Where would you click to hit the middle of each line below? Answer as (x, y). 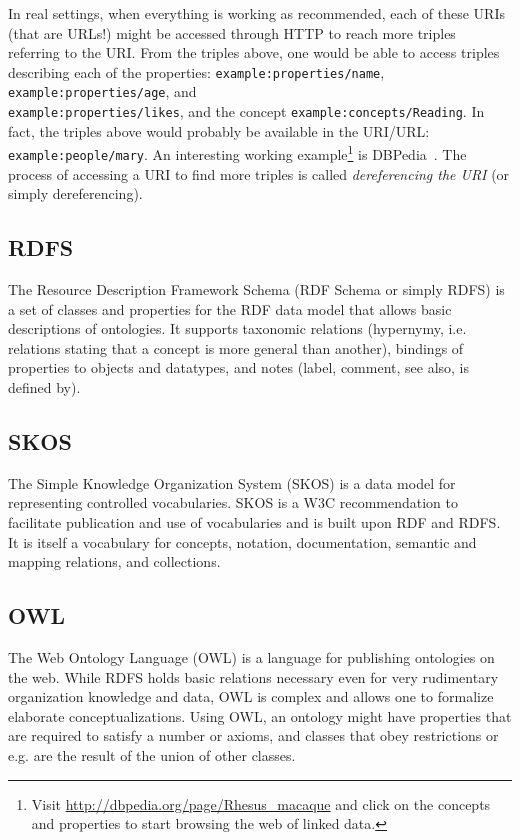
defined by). (44, 387)
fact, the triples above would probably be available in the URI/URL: (219, 130)
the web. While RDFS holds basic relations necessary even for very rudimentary (253, 676)
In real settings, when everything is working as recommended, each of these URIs (256, 13)
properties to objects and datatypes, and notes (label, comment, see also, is (239, 367)
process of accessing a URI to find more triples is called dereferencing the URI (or (259, 173)
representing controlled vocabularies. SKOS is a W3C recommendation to (233, 502)
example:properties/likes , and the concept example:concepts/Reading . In (246, 111)
